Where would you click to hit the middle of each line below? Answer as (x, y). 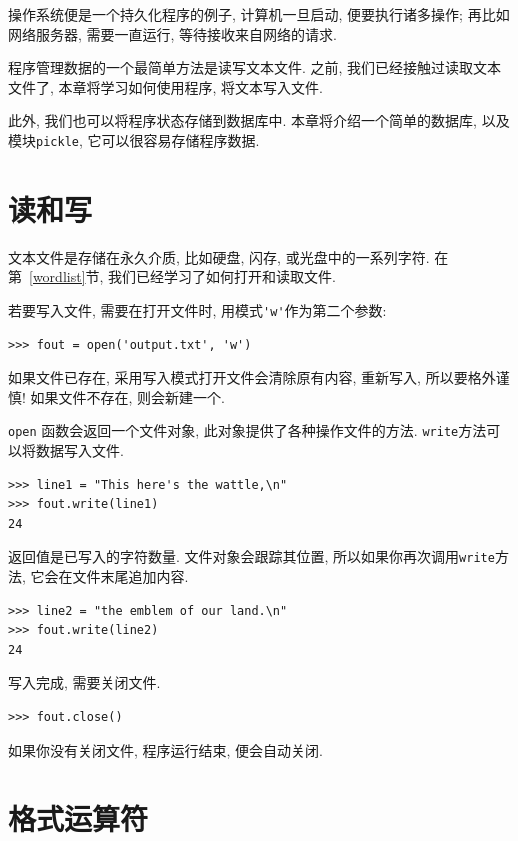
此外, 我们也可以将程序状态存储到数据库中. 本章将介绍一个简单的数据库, (242, 120)
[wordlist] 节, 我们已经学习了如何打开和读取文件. (182, 276)
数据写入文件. (79, 450)
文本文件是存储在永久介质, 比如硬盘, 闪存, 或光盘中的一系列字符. (219, 256)
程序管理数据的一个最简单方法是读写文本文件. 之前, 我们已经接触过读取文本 (255, 67)
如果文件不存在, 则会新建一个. (127, 396)
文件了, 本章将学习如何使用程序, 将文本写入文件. (165, 86)
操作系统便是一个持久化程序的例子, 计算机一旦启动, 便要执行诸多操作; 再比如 (259, 14)
